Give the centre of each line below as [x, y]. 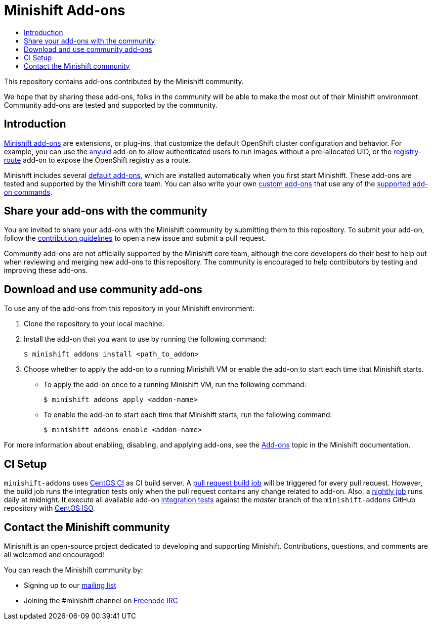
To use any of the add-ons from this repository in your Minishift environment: [129, 309]
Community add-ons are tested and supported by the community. [111, 105]
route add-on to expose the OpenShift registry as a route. [97, 160]
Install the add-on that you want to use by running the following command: [145, 339]
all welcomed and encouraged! [54, 554]
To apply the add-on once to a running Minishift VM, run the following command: [175, 385]
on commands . [28, 192]
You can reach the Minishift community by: [74, 570]
